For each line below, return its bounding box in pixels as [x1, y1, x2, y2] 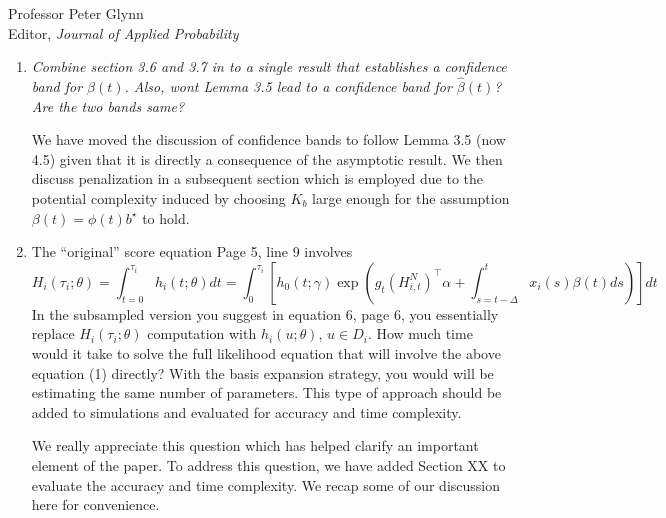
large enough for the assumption [312, 187, 510, 208]
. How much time [367, 323, 473, 344]
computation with [147, 323, 257, 344]
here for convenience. [31, 494, 160, 515]
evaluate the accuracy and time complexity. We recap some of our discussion [31, 474, 501, 495]
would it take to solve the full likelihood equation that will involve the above [31, 342, 501, 363]
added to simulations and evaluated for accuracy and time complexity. [31, 401, 462, 422]
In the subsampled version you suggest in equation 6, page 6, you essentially [31, 303, 499, 324]
